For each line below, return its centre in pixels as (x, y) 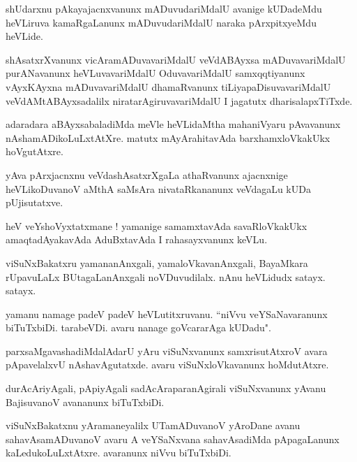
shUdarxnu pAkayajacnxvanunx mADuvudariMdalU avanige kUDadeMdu (164, 8)
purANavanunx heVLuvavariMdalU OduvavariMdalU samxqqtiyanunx (155, 73)
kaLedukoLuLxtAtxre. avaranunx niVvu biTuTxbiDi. (119, 453)
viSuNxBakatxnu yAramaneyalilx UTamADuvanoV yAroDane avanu (153, 425)
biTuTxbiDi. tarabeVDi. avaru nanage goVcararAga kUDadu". (138, 327)
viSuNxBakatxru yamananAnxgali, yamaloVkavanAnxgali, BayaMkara (157, 262)
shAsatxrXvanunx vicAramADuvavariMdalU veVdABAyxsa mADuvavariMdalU (176, 59)
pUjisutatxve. (35, 202)
